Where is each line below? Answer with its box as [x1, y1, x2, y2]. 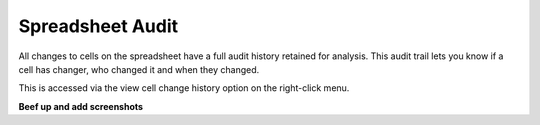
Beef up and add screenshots [18, 100, 144, 112]
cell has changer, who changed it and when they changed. [18, 63, 260, 75]
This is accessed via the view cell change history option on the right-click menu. [18, 82, 350, 94]
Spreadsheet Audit [18, 15, 179, 37]
